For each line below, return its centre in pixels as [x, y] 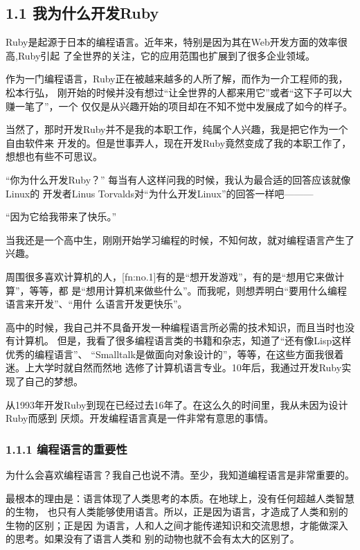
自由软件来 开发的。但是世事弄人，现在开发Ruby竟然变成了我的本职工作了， [179, 142]
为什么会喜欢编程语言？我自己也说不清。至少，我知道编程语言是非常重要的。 [180, 475]
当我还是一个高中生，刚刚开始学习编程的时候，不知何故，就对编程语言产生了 [180, 239]
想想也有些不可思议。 [54, 156]
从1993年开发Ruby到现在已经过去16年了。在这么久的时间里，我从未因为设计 [177, 404]
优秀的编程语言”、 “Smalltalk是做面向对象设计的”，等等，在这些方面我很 [170, 354]
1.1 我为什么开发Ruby [82, 13]
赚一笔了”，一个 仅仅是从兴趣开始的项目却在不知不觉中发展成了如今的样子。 [179, 106]
